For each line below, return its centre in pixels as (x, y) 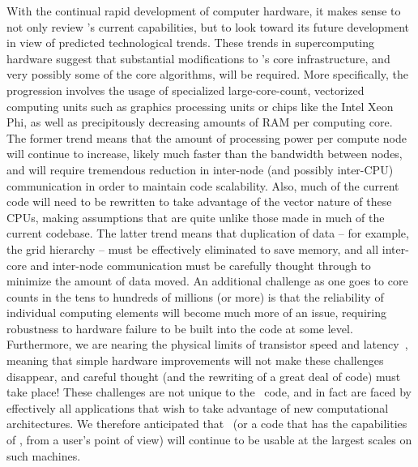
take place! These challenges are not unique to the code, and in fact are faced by (209, 392)
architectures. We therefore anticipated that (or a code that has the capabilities (207, 424)
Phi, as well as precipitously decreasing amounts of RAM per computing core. (200, 122)
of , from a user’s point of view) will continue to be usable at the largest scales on (209, 440)
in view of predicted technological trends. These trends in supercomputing (190, 43)
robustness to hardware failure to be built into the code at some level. (180, 328)
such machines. (44, 455)
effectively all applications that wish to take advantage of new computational (198, 407)
